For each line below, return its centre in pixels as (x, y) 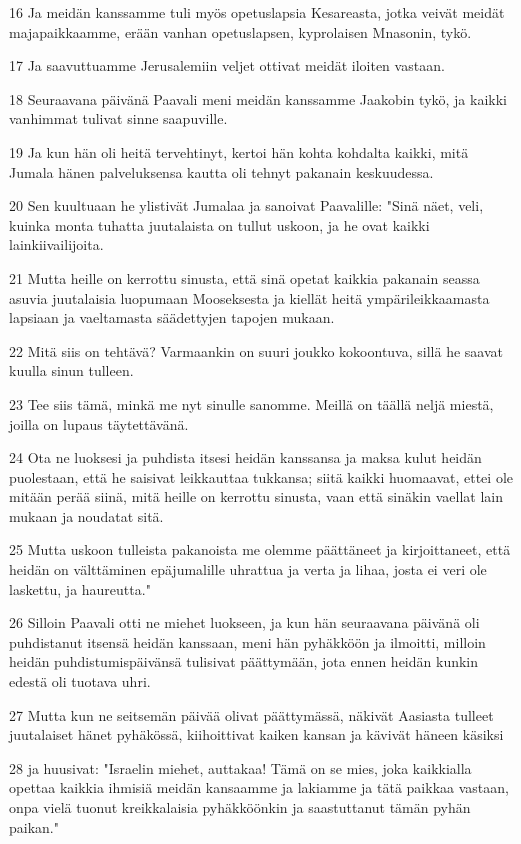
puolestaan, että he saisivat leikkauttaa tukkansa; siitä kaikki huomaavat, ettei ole (261, 476)
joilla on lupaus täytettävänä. (99, 423)
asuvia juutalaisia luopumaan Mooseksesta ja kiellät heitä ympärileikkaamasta (249, 297)
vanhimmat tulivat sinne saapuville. (118, 118)
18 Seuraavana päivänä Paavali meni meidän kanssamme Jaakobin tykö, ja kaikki (258, 98)
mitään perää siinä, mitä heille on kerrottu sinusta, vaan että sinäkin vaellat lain (256, 496)
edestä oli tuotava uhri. (80, 681)
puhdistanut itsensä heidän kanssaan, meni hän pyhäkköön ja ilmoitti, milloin (247, 641)
